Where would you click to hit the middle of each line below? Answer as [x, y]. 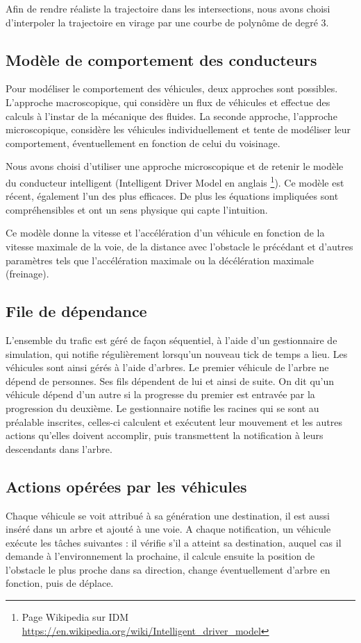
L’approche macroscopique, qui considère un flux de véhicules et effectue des [168, 102]
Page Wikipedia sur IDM [75, 617]
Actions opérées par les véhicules [126, 486]
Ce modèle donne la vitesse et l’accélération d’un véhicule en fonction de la [165, 233]
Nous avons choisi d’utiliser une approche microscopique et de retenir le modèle [175, 166]
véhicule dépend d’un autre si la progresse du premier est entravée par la [160, 394]
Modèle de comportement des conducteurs [161, 59]
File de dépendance [76, 311]
